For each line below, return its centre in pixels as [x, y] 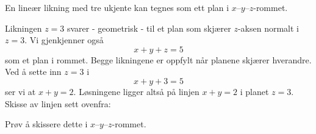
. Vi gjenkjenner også [64, 40]
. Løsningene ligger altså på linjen [136, 91]
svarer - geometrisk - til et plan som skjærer [149, 28]
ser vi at [20, 91]
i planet [254, 91]
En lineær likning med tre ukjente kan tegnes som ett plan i [117, 7]
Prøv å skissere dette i [46, 124]
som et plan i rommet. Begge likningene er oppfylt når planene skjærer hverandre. [158, 59]
